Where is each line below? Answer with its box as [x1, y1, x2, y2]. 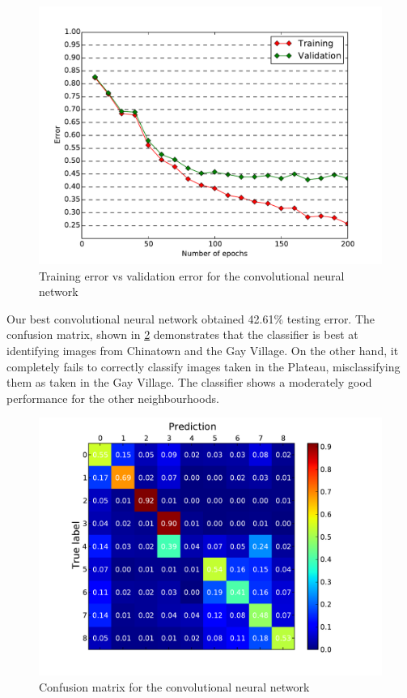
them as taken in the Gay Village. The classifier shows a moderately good [6, 374, 372, 391]
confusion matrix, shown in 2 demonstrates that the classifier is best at [6, 326, 358, 343]
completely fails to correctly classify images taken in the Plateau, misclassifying [6, 358, 401, 375]
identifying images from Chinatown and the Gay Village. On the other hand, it [6, 341, 399, 358]
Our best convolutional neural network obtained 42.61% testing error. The [6, 310, 375, 327]
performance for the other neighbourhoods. [6, 389, 219, 406]
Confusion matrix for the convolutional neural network [39, 678, 310, 695]
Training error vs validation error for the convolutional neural [39, 267, 345, 284]
